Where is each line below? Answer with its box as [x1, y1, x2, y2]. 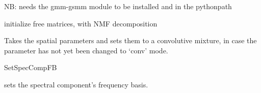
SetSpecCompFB [4, 62, 57, 73]
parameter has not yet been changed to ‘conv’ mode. [4, 45, 168, 55]
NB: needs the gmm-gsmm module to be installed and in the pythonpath [4, 1, 232, 11]
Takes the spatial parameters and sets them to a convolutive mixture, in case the [4, 35, 257, 46]
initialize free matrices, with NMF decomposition [4, 18, 158, 28]
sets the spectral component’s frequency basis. [4, 79, 148, 89]
